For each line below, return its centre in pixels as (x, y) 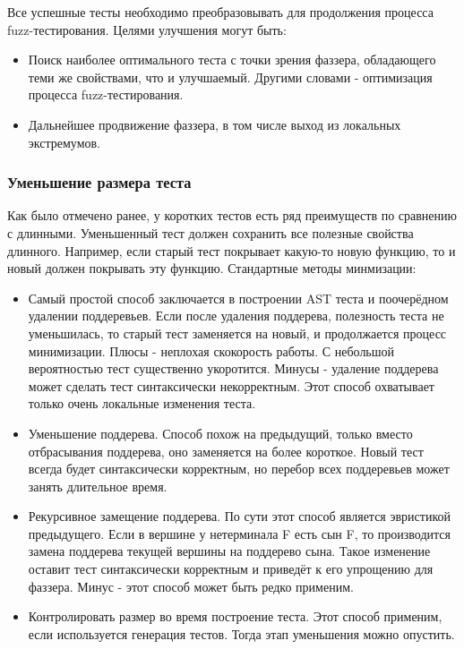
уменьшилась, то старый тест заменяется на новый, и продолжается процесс (237, 333)
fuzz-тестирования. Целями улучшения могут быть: (147, 29)
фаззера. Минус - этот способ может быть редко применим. (191, 586)
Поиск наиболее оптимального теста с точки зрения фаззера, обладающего (232, 60)
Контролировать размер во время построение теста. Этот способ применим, (235, 616)
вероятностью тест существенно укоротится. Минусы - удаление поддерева (233, 368)
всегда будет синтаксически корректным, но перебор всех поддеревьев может (239, 469)
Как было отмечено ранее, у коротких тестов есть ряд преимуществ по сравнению (232, 215)
